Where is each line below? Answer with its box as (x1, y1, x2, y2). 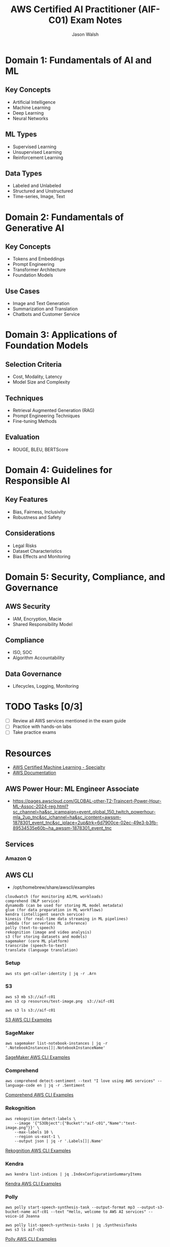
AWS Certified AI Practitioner (10, 4, 137, 15)
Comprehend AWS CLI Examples (5, 1092, 74, 1098)
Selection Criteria (5, 360, 62, 369)
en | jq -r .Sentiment (37, 1083, 85, 1088)
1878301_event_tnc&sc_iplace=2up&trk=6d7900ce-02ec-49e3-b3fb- (12, 820, 158, 826)
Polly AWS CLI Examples (5, 1236, 57, 1242)
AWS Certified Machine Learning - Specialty (12, 764, 106, 770)
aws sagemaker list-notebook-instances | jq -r (5, 1041, 108, 1046)
